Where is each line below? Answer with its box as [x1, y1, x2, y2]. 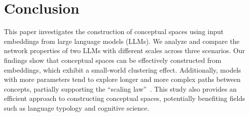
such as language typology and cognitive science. [4, 102, 149, 113]
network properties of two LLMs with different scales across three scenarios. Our [4, 45, 245, 56]
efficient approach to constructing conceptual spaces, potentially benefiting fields [4, 93, 245, 103]
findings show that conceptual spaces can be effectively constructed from [4, 55, 222, 65]
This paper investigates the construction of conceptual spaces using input [4, 26, 224, 37]
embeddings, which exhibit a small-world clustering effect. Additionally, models [4, 64, 241, 75]
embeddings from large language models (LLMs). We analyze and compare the [4, 36, 240, 46]
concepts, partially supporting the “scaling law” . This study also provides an [4, 83, 237, 94]
